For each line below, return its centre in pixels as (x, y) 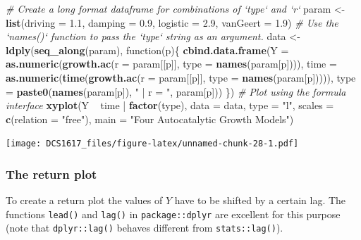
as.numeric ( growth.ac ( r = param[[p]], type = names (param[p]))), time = (171, 64)
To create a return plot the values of (84, 200)
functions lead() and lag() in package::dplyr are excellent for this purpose (173, 214)
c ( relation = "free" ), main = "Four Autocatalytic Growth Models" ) (150, 119)
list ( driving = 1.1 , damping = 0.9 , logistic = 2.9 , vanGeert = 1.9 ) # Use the (172, 22)
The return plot (51, 173)
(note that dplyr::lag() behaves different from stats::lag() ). (145, 228)
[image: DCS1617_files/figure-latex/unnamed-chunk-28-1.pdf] (152, 144)
